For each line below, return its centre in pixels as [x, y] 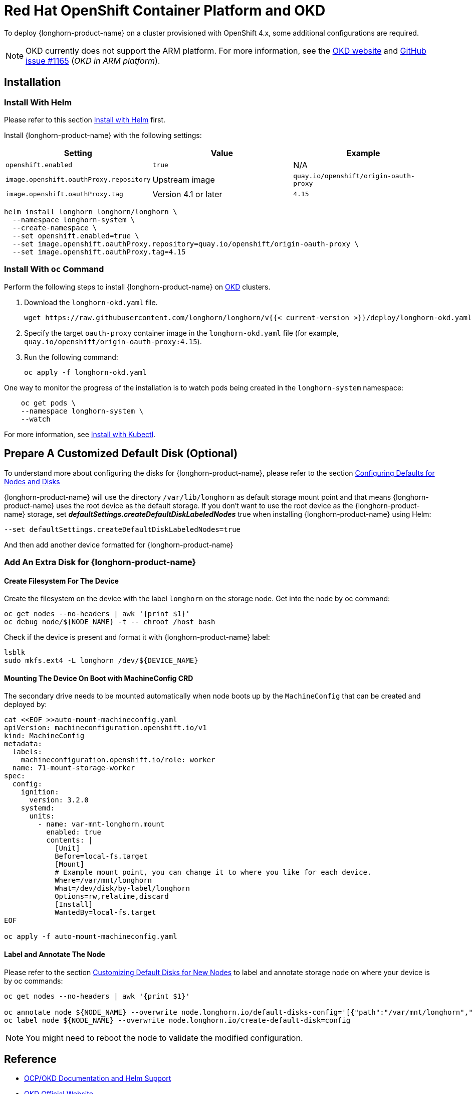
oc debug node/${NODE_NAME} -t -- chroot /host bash [110, 622]
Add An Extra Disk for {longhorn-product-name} [100, 562]
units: [42, 816]
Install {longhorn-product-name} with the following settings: [103, 135]
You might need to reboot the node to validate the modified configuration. [164, 1038]
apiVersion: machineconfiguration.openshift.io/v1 [105, 728]
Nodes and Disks [32, 481]
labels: [27, 752]
